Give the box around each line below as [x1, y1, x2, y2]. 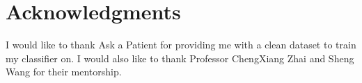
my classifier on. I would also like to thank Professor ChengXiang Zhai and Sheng [6, 50, 354, 65]
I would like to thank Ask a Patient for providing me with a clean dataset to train [6, 37, 356, 52]
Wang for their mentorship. [6, 64, 122, 79]
